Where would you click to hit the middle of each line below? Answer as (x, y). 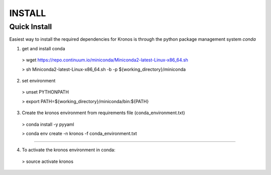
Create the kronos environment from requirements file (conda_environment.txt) (103, 113)
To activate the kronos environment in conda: (69, 150)
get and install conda (43, 48)
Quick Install (31, 27)
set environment (39, 80)
